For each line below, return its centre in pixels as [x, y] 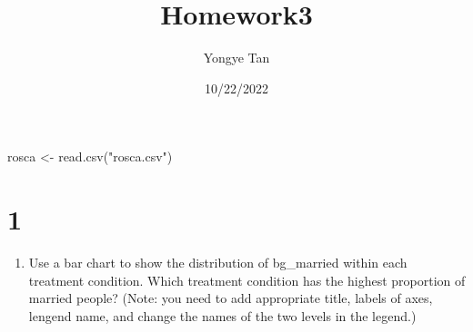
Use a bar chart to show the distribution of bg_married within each [218, 263]
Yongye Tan [236, 58]
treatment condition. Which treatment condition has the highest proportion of [247, 280]
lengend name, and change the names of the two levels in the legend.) [222, 315]
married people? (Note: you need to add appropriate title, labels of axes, [231, 298]
